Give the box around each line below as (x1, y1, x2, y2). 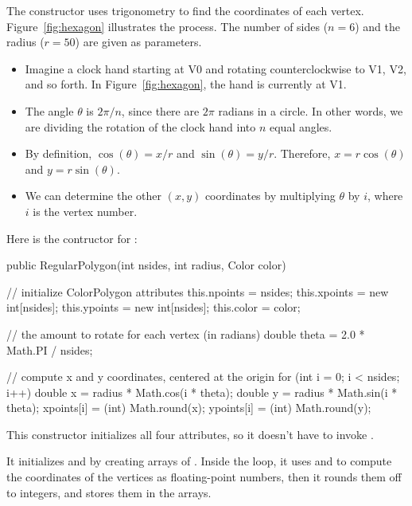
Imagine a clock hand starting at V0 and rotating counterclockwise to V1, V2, (25, 60, 406, 76)
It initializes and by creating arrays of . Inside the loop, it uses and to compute (6, 453, 392, 469)
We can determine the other (25, 187, 161, 204)
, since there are (121, 102, 200, 119)
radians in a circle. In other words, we (218, 102, 403, 119)
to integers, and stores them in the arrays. (6, 484, 212, 500)
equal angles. (269, 118, 332, 135)
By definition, (25, 145, 92, 162)
